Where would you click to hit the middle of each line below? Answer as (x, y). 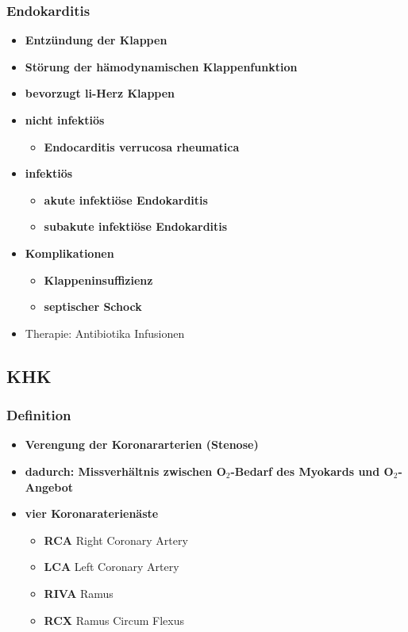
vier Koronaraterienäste (92, 513)
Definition (39, 415)
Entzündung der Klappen (96, 40)
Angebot (49, 486)
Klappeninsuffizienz (98, 280)
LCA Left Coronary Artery (112, 567)
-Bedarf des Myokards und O (312, 471)
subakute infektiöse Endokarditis (136, 226)
